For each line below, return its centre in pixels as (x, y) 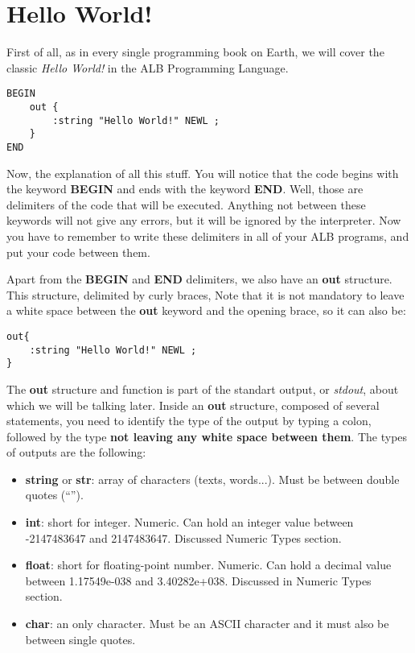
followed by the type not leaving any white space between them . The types (207, 436)
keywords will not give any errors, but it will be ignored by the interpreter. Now (204, 220)
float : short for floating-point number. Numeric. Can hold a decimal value (208, 565)
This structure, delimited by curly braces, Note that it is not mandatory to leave (205, 294)
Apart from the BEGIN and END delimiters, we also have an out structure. (199, 279)
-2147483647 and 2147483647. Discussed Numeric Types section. (183, 537)
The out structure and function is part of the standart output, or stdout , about (203, 388)
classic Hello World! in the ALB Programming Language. (148, 67)
